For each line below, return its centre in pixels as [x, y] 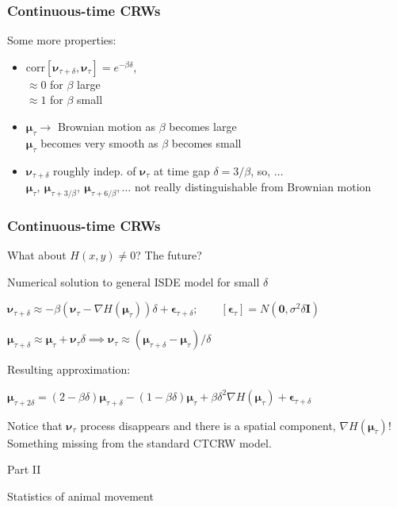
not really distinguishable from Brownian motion [253, 187]
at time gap [181, 170]
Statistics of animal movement [80, 495]
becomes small [206, 142]
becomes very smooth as [99, 142]
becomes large [203, 126]
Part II [24, 469]
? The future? [169, 255]
